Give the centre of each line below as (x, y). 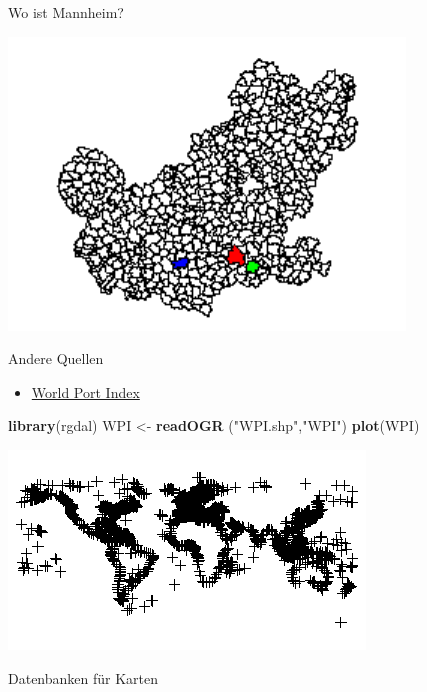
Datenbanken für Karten (83, 677)
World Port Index (85, 391)
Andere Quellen (56, 358)
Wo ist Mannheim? (66, 12)
